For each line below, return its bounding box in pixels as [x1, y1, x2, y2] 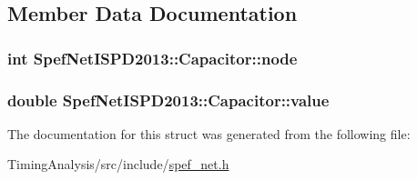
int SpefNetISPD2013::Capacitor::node [7, 46, 298, 69]
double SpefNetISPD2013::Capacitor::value [7, 88, 330, 111]
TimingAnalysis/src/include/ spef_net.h [7, 155, 229, 174]
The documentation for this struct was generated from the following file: [7, 124, 411, 143]
